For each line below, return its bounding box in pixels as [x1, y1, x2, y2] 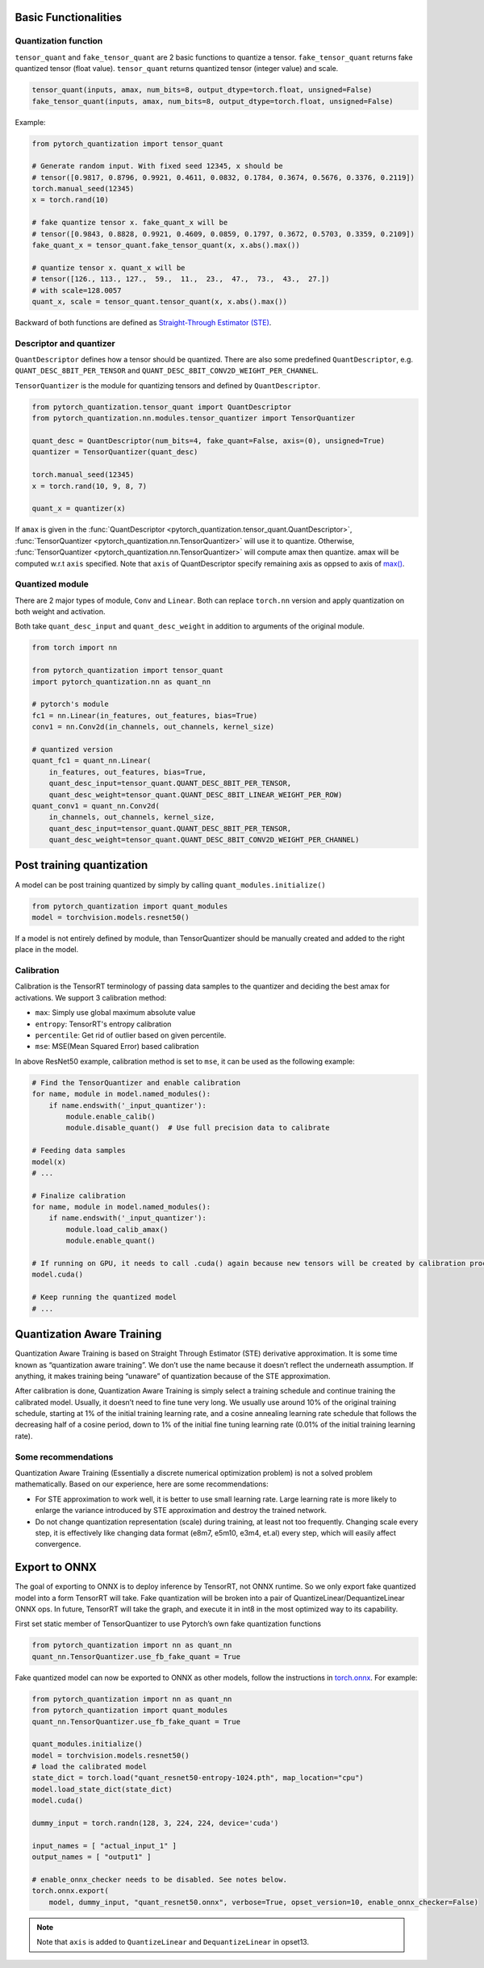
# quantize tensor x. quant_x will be [31, 263, 186, 272]
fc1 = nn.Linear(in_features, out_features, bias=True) [31, 711, 258, 720]
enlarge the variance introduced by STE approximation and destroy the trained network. [35, 1506, 327, 1515]
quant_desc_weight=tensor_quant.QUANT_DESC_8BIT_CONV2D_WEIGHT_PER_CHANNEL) [48, 835, 360, 845]
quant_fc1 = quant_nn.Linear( [31, 756, 152, 766]
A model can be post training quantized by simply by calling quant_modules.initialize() [15, 880, 326, 889]
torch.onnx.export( [31, 1887, 109, 1895]
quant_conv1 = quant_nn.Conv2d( [31, 801, 161, 810]
